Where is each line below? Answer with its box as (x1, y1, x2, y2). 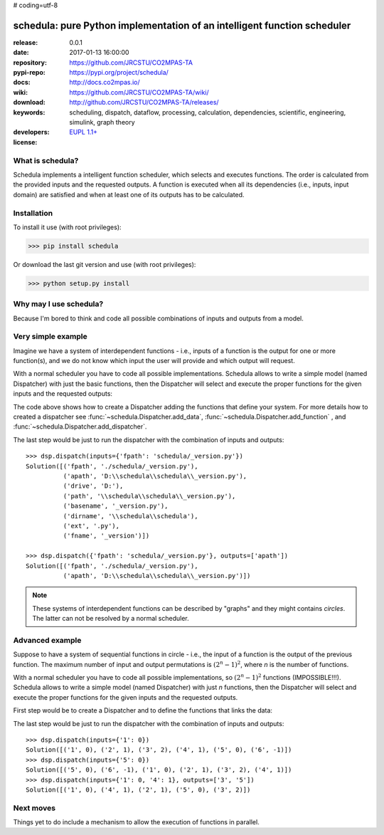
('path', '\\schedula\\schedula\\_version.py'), (63, 492, 236, 500)
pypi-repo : (13, 68, 46, 77)
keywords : (13, 107, 46, 117)
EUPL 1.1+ (69, 128, 98, 137)
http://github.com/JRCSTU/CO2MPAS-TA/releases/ (69, 98, 220, 107)
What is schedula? (13, 155, 79, 165)
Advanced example (13, 635, 82, 645)
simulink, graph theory (69, 118, 135, 127)
